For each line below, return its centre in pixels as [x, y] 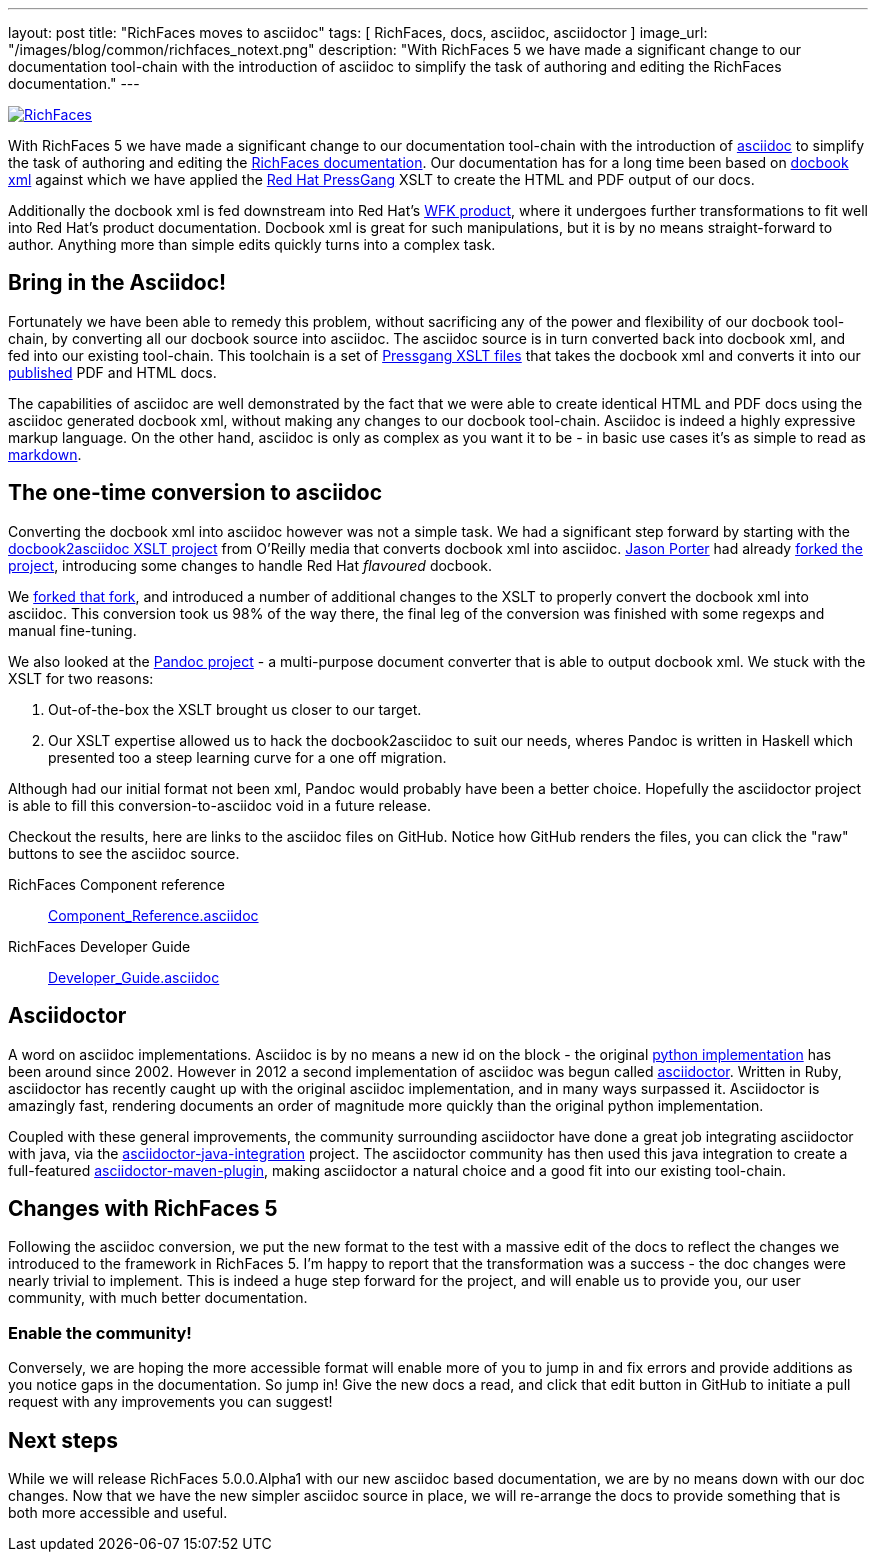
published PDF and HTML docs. [112, 372]
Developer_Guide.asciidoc [134, 977]
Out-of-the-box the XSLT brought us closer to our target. [235, 709]
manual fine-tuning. [72, 630]
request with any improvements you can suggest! [170, 1402]
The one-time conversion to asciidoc [195, 493]
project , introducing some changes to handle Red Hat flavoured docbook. [250, 565]
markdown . [45, 454]
